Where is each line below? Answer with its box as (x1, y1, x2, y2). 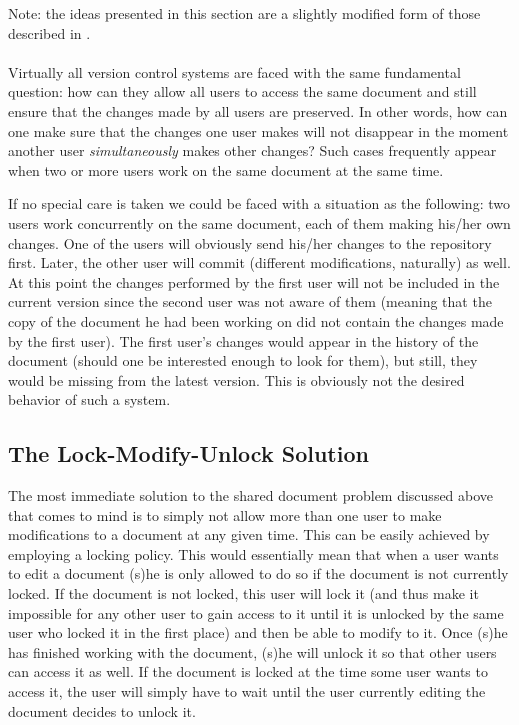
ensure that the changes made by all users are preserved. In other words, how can (8, 100, 508, 121)
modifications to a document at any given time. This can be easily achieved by (8, 524, 490, 545)
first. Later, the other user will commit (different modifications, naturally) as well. (8, 252, 511, 273)
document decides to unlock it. (8, 700, 196, 721)
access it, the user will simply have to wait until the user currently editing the (8, 681, 486, 702)
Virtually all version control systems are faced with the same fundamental (8, 61, 461, 82)
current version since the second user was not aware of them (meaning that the (8, 291, 492, 312)
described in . (8, 22, 91, 43)
